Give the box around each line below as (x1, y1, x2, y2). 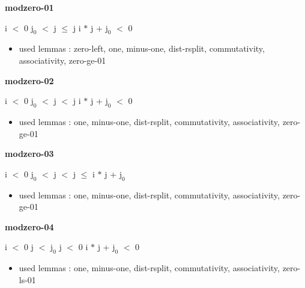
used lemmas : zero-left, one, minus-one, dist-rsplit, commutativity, (19, 42, 265, 55)
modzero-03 (5, 147, 54, 160)
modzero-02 (5, 74, 54, 87)
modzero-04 (5, 220, 54, 233)
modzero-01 (5, 1, 54, 13)
